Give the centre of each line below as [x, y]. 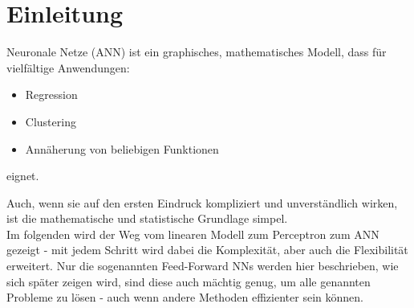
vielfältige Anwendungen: [68, 67]
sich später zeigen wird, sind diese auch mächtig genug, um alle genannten [189, 281]
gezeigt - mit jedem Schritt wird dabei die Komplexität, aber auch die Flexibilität [207, 250]
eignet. [23, 176]
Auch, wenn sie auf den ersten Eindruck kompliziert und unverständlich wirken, [202, 202]
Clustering [51, 121]
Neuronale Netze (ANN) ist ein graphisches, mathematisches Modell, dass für [197, 52]
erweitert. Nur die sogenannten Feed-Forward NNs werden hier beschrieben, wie [203, 266]
